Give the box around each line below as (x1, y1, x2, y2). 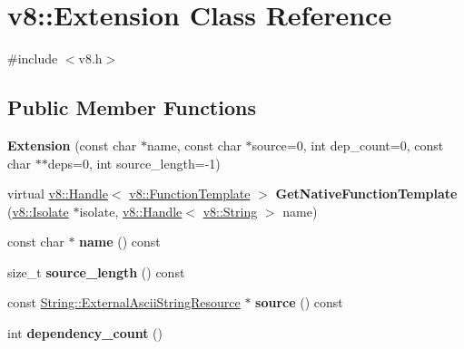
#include (7, 49, 58, 68)
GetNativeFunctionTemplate (275, 184, 458, 203)
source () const (255, 293, 343, 312)
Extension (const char (7, 135, 137, 154)
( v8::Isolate (7, 201, 69, 220)
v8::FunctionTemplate (129, 184, 251, 203)
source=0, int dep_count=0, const (252, 135, 444, 154)
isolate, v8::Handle (79, 201, 183, 220)
